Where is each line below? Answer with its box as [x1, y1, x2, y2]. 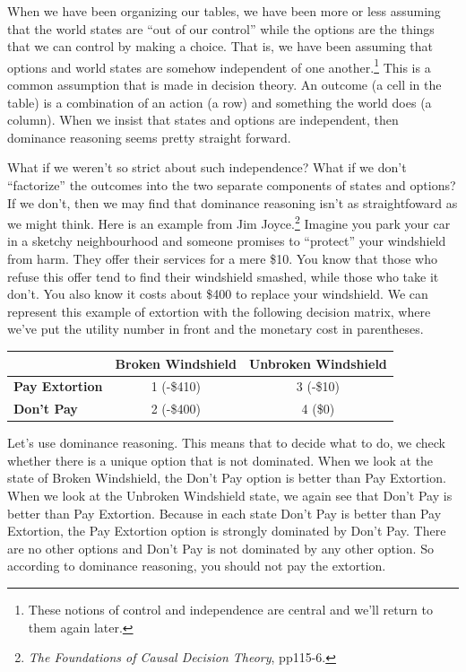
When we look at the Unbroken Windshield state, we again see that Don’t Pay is [7, 486, 453, 505]
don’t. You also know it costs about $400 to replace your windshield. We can [7, 284, 428, 303]
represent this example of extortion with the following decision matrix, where [7, 301, 431, 320]
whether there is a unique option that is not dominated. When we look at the [7, 450, 434, 469]
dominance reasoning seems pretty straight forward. [7, 127, 291, 146]
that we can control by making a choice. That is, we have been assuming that [7, 37, 434, 56]
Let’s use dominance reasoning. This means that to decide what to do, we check [7, 433, 445, 452]
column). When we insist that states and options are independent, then [7, 110, 399, 129]
